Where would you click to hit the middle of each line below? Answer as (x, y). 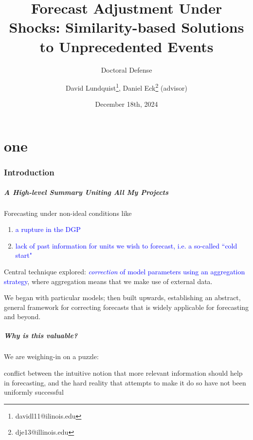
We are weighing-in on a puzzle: (51, 356)
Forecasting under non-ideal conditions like (68, 213)
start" (24, 255)
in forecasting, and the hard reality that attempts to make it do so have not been (125, 382)
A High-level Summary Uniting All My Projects (86, 192)
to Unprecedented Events (126, 46)
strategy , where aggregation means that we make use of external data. (108, 281)
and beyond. (22, 316)
